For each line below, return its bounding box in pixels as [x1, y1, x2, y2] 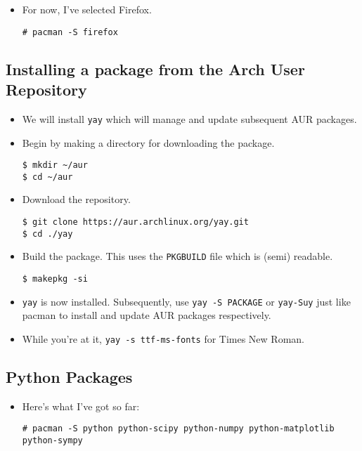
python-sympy [22, 435, 83, 445]
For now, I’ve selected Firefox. [22, 2, 152, 16]
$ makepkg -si [22, 273, 88, 284]
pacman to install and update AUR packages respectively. [22, 308, 271, 322]
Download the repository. [22, 192, 131, 207]
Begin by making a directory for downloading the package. [22, 135, 275, 150]
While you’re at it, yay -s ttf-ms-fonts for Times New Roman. [22, 331, 304, 346]
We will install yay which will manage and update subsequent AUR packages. [22, 111, 357, 126]
